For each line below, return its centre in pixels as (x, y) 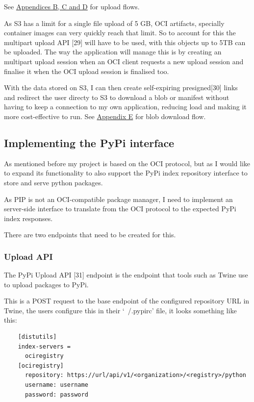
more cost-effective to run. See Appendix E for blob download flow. (105, 116)
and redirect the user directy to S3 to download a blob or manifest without (117, 97)
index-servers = (44, 346)
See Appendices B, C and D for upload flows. (72, 6)
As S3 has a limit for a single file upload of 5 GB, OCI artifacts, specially (114, 23)
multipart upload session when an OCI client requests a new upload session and (124, 61)
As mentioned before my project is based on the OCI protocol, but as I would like (127, 163)
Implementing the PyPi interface (89, 142)
